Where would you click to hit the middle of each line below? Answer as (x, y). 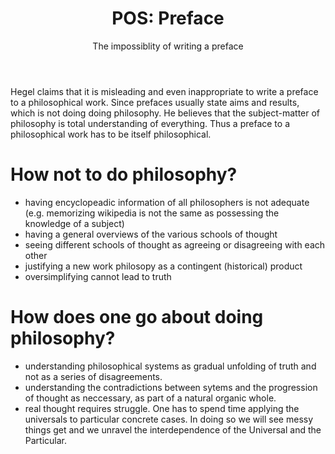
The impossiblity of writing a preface (168, 46)
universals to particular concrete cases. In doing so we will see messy (169, 419)
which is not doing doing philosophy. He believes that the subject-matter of (165, 113)
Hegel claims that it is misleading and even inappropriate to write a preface (164, 91)
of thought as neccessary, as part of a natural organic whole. (150, 398)
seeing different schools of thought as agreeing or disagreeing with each (175, 244)
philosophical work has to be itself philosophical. (111, 134)
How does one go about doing (137, 317)
